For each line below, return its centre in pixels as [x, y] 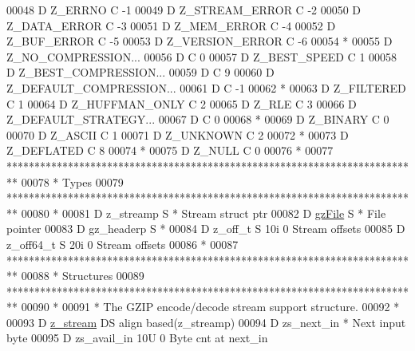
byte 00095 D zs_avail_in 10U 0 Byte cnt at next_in [137, 338]
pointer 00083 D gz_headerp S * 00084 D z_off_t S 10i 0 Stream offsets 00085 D [206, 229]
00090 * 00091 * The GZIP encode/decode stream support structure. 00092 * [210, 307]
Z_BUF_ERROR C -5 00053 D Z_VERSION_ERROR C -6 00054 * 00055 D [200, 41]
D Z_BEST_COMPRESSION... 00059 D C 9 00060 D [140, 72]
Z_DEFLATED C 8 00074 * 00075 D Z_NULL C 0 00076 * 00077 [170, 150]
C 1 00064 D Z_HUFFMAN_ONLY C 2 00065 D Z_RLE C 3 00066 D [182, 103]
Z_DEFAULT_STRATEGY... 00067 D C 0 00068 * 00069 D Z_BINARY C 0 [198, 119]
